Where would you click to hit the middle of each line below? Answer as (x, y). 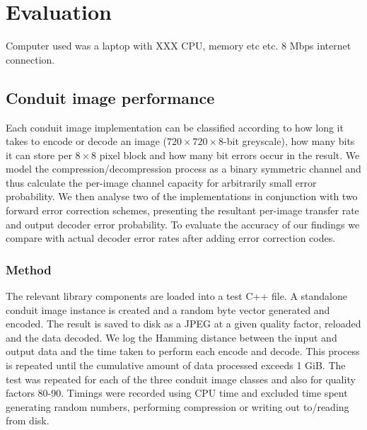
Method (29, 269)
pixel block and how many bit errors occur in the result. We (229, 155)
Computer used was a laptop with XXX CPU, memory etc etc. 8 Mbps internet (179, 46)
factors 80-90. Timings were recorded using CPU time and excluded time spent (177, 393)
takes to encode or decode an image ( (86, 141)
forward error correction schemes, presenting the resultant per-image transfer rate (182, 210)
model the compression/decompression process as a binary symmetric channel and (183, 169)
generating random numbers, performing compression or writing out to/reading (177, 406)
